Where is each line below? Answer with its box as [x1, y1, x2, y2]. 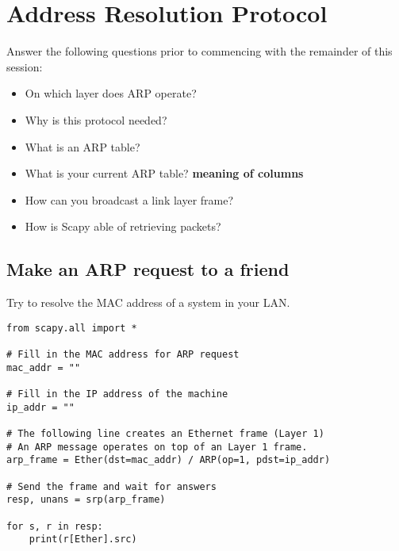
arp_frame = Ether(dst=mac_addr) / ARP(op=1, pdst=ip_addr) [6, 454, 331, 466]
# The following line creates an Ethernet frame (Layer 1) [6, 427, 324, 439]
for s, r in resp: [6, 520, 103, 532]
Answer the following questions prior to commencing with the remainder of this [6, 43, 393, 59]
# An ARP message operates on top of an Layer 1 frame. [6, 441, 308, 453]
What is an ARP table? [25, 138, 140, 155]
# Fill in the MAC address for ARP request [6, 348, 240, 360]
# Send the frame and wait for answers [6, 480, 217, 492]
